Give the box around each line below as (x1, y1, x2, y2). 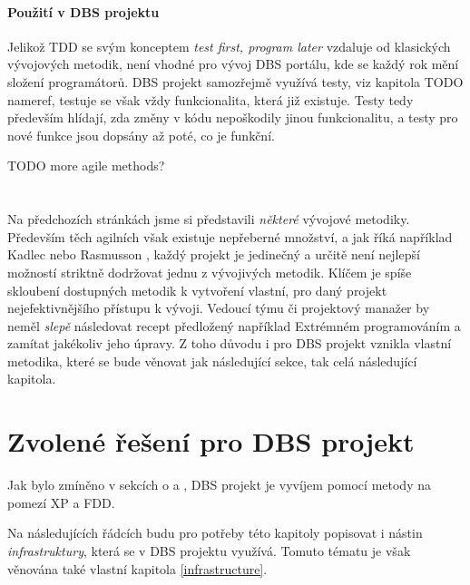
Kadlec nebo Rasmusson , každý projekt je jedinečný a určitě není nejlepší (7, 245, 420, 264)
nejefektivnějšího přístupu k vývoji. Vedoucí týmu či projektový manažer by (7, 298, 430, 317)
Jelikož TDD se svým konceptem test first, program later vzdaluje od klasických (7, 36, 451, 55)
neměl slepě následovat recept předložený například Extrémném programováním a (7, 316, 461, 335)
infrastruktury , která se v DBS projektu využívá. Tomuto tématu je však (7, 541, 411, 560)
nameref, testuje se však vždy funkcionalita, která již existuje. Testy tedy (7, 90, 414, 109)
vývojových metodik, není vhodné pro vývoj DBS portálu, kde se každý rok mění (7, 54, 459, 73)
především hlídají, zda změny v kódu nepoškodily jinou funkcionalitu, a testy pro (7, 108, 458, 127)
